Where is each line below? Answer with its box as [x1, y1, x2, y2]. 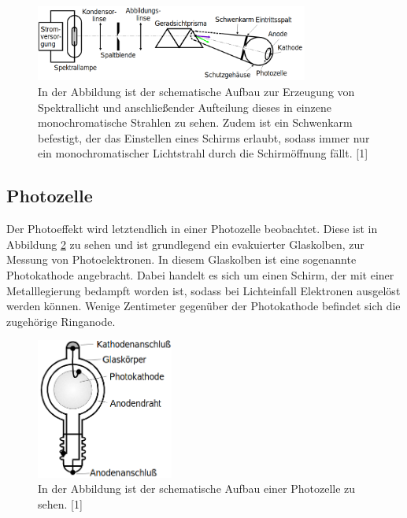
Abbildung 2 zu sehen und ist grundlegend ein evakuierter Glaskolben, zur [6, 235, 364, 252]
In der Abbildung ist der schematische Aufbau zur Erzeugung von [38, 83, 355, 99]
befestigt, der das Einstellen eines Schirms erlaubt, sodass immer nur [38, 129, 370, 146]
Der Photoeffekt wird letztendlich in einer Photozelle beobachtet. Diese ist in [6, 220, 378, 237]
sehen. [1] [38, 495, 83, 512]
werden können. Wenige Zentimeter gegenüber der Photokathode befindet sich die [6, 298, 401, 314]
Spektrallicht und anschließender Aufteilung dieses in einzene [38, 98, 331, 115]
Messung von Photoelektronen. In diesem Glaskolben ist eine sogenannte [6, 251, 357, 268]
